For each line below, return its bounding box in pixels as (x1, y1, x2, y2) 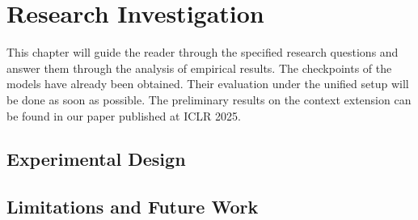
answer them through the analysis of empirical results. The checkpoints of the (6, 59, 392, 76)
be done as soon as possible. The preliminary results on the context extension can (6, 91, 412, 108)
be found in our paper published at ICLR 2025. (6, 107, 241, 124)
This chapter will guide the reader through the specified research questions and (6, 44, 399, 61)
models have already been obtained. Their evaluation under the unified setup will (6, 75, 409, 92)
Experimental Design (6, 146, 186, 171)
